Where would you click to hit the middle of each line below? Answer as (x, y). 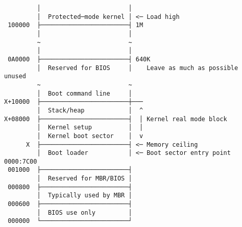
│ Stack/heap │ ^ (90, 110)
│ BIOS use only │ (84, 212)
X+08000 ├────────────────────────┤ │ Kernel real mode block (116, 119)
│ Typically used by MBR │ (84, 196)
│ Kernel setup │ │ (90, 128)
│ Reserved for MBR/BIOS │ (84, 179)
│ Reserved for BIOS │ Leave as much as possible (138, 68)
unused (15, 76)
